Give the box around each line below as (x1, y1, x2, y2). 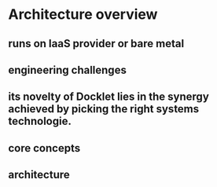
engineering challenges (8, 63, 127, 76)
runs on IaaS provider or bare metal (8, 37, 185, 50)
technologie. (8, 115, 72, 128)
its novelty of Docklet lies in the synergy (8, 90, 210, 104)
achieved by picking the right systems (8, 102, 200, 115)
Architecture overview (8, 5, 158, 24)
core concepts (8, 141, 81, 155)
